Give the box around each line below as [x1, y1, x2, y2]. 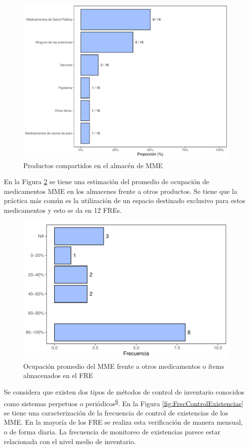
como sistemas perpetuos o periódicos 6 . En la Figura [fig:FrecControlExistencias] [4, 396, 243, 408]
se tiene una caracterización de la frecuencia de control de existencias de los [4, 407, 228, 417]
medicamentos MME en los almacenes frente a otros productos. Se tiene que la [4, 186, 237, 196]
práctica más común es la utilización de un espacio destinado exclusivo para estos [4, 195, 246, 206]
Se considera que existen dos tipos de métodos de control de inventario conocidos [4, 387, 244, 396]
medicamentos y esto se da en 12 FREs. [4, 205, 122, 215]
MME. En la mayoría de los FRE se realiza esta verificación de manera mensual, [4, 417, 243, 427]
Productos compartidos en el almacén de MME [23, 160, 163, 170]
